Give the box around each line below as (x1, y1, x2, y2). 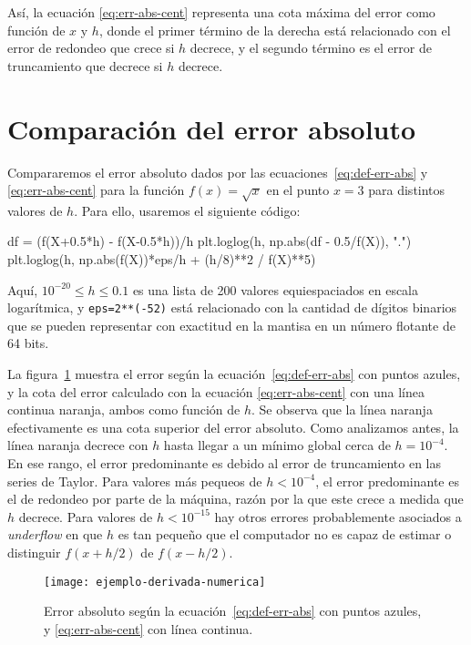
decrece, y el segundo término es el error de (189, 38, 432, 57)
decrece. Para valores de (18, 507, 153, 526)
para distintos (368, 180, 445, 200)
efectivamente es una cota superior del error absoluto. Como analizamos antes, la (7, 417, 459, 436)
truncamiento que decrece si (7, 56, 163, 75)
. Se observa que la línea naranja (251, 400, 433, 419)
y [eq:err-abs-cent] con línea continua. (44, 619, 253, 638)
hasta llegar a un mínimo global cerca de (163, 435, 391, 455)
